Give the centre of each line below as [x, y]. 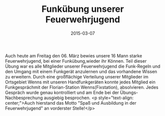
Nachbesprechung [24, 98]
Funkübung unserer [83, 9]
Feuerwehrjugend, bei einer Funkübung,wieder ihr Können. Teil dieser [76, 61]
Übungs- [129, 92]
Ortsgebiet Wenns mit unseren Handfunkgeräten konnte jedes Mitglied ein [80, 82]
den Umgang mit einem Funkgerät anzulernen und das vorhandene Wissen [81, 71]
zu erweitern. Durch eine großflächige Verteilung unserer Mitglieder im [77, 77]
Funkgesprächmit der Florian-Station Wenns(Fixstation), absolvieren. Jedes [82, 87]
